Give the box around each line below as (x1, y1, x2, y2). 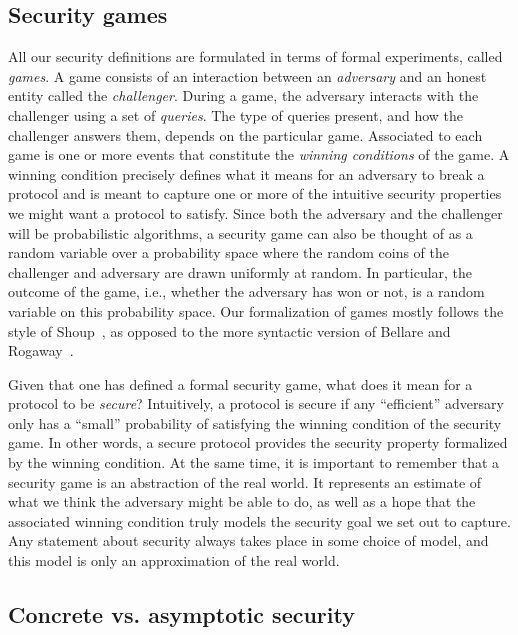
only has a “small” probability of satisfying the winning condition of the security (8, 412, 502, 433)
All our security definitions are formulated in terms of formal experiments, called (8, 46, 503, 67)
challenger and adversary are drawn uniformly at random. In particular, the (8, 261, 473, 282)
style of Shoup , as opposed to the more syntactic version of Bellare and (8, 320, 451, 341)
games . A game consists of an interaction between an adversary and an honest (8, 65, 487, 86)
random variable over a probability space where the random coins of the (8, 242, 449, 263)
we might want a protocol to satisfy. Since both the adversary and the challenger (8, 202, 503, 223)
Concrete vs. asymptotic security (8, 599, 355, 630)
